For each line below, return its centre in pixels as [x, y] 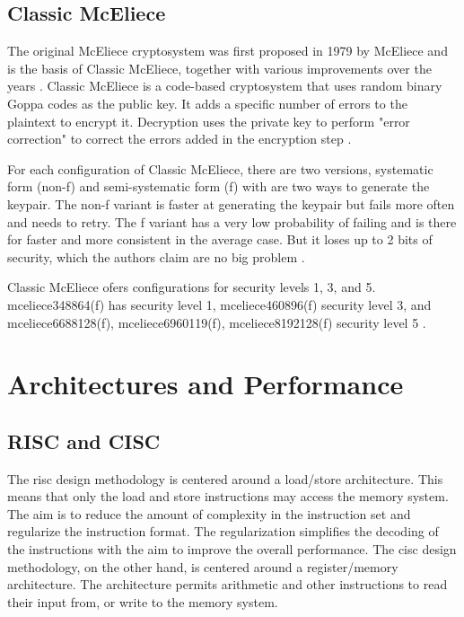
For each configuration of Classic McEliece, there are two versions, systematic [220, 168]
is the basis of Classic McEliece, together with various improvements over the [219, 68]
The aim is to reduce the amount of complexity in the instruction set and [209, 513]
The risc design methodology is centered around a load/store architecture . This [225, 478]
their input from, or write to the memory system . [143, 601]
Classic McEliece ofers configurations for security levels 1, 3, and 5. [192, 287]
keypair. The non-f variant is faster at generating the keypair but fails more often [231, 203]
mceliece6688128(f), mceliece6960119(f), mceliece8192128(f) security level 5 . [217, 322]
